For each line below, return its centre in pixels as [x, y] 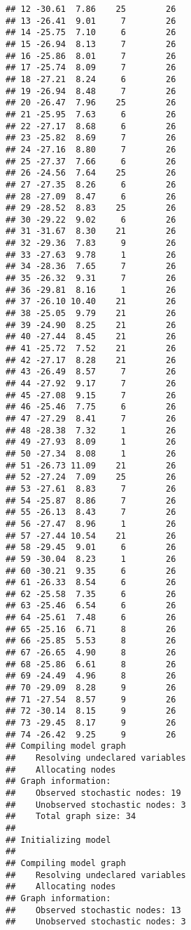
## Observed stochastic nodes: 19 [93, 793]
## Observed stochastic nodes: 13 [93, 910]
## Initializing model [58, 840]
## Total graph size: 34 [71, 817]
